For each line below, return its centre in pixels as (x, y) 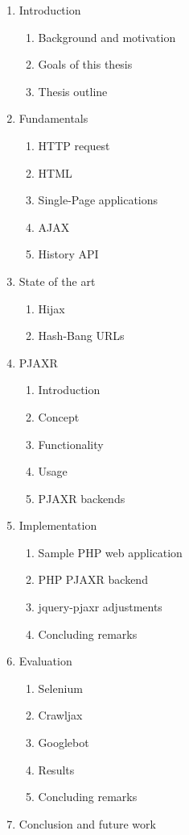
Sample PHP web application (110, 552)
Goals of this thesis (85, 64)
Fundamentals (53, 118)
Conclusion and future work (87, 823)
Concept (59, 416)
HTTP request (74, 145)
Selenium (60, 688)
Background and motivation (107, 37)
